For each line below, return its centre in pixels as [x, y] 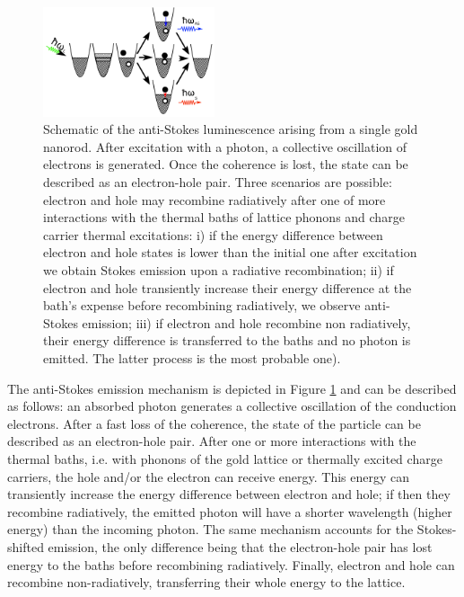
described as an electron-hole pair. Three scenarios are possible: [218, 182]
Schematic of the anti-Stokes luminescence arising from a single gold [231, 129]
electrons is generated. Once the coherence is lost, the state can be [226, 164]
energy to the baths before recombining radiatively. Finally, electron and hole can [231, 564]
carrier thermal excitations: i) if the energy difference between [213, 234]
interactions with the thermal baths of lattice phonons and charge [224, 217]
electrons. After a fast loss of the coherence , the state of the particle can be [214, 423]
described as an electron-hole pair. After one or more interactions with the [212, 441]
